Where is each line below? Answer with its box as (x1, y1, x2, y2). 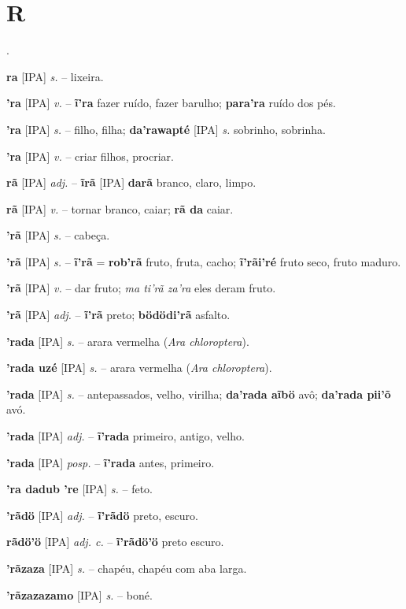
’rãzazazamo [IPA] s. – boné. (6, 586, 153, 603)
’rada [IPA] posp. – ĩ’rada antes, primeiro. (6, 454, 215, 470)
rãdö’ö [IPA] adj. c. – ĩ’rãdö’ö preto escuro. (6, 533, 224, 550)
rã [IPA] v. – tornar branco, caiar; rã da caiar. (6, 200, 234, 217)
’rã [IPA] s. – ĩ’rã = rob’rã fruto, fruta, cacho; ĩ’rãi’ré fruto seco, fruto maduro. (6, 253, 401, 269)
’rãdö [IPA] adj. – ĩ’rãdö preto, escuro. (6, 507, 198, 523)
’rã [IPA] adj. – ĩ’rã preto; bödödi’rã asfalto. (6, 306, 231, 323)
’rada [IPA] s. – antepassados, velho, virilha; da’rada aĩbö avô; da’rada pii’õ (6, 385, 391, 402)
